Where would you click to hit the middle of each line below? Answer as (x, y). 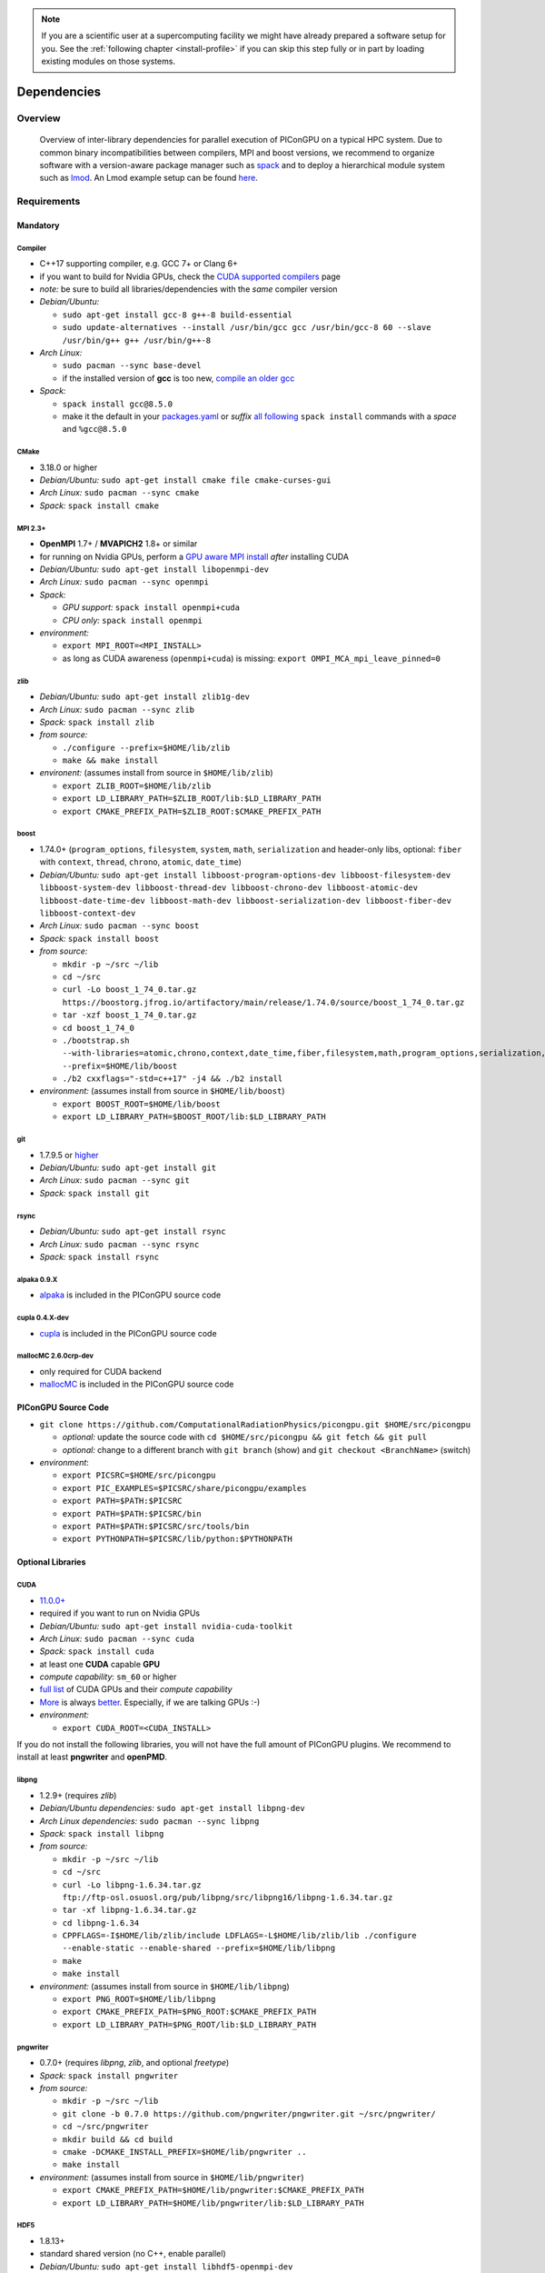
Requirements (49, 202)
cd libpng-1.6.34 (101, 1923)
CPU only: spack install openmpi (133, 620)
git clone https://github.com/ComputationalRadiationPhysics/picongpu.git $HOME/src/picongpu (255, 1424)
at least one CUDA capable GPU (100, 1664)
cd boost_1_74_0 (99, 1028)
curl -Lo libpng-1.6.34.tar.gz (132, 1885)
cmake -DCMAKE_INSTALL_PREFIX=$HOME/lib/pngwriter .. (184, 2152)
